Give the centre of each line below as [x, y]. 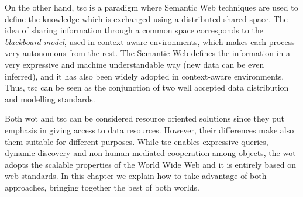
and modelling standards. [50, 98]
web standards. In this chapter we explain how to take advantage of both [136, 176]
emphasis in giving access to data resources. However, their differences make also [149, 129]
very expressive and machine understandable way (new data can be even [135, 64]
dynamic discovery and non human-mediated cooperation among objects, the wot [150, 153]
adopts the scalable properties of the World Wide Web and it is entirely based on [150, 164]
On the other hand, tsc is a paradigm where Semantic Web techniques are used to [151, 7]
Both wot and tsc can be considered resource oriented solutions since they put [144, 118]
